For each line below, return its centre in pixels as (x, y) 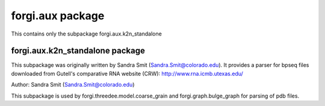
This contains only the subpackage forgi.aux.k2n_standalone (86, 34)
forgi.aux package (58, 16)
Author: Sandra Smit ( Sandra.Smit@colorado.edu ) (73, 85)
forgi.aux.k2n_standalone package (78, 51)
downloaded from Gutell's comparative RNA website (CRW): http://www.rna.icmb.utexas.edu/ (127, 73)
